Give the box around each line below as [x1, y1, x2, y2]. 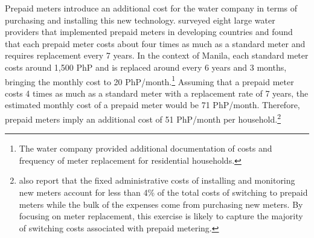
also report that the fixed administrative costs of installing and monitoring [19, 174, 295, 187]
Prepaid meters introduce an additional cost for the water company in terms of [5, 2, 298, 14]
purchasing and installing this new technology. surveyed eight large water [5, 13, 275, 26]
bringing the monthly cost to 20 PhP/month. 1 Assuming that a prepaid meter [5, 73, 294, 88]
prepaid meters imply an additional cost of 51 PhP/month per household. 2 [5, 111, 281, 125]
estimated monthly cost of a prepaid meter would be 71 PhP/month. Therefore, [5, 98, 300, 111]
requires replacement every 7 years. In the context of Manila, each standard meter [5, 49, 309, 62]
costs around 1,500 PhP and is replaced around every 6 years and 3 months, [5, 60, 287, 73]
